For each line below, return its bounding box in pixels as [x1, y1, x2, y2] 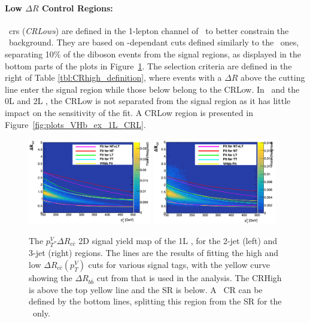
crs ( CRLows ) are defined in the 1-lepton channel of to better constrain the [9, 24, 289, 36]
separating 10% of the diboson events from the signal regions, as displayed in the [5, 47, 301, 60]
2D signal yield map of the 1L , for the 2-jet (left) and [78, 234, 278, 246]
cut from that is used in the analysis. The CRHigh [96, 272, 282, 284]
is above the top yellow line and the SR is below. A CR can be [29, 283, 263, 295]
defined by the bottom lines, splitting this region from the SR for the [29, 295, 282, 307]
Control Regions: [41, 1, 113, 14]
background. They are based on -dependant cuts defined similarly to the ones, [8, 36, 299, 48]
